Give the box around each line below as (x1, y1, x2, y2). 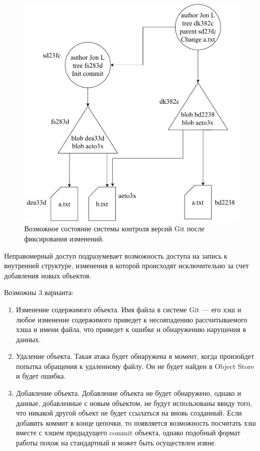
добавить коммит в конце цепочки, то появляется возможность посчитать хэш (16, 417, 256, 428)
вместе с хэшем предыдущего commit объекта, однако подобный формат (16, 427, 240, 438)
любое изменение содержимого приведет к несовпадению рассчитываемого (16, 314, 247, 324)
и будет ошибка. (16, 371, 66, 381)
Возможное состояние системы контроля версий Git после (24, 223, 204, 234)
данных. (16, 334, 41, 344)
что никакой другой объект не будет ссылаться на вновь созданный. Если (16, 407, 242, 418)
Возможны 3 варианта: (4, 287, 74, 298)
